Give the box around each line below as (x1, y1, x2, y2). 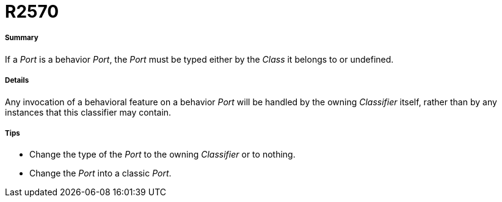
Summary (5, 33, 38, 43)
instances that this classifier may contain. (5, 106, 172, 117)
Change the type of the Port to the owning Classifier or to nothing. (29, 149, 296, 160)
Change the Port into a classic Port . (29, 168, 172, 179)
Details (5, 76, 29, 85)
